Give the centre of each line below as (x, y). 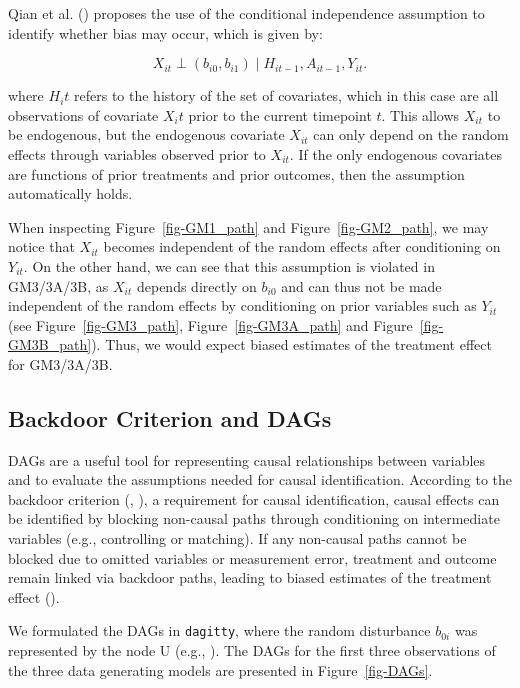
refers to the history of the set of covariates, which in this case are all (286, 95)
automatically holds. (70, 193)
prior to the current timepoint (280, 114)
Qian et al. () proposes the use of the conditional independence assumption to (246, 13)
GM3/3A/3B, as (58, 285)
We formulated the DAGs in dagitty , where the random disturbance (219, 630)
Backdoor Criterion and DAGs (170, 417)
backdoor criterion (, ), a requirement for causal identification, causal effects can (254, 498)
